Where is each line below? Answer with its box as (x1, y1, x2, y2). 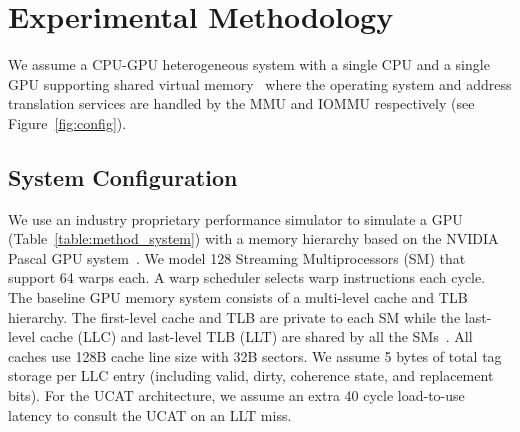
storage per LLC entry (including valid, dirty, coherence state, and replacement (8, 365, 494, 386)
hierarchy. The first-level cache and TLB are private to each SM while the (8, 306, 461, 327)
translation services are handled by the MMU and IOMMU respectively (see (8, 93, 475, 114)
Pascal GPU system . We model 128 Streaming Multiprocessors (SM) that (8, 247, 466, 268)
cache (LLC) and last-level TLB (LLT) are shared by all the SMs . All (39, 326, 473, 347)
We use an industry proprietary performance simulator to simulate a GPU (8, 208, 463, 229)
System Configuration (8, 161, 238, 192)
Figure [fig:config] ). (8, 112, 127, 133)
